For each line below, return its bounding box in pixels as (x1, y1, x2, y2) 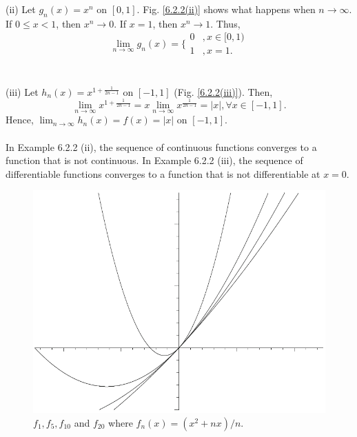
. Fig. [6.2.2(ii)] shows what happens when (136, 2, 316, 16)
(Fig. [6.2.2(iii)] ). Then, (174, 84, 273, 99)
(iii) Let (6, 84, 39, 99)
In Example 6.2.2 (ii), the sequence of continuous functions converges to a (6, 139, 317, 154)
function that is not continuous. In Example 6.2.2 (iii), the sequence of (6, 153, 303, 167)
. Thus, (210, 16, 241, 30)
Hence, (6, 112, 34, 127)
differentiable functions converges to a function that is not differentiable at (6, 166, 320, 181)
